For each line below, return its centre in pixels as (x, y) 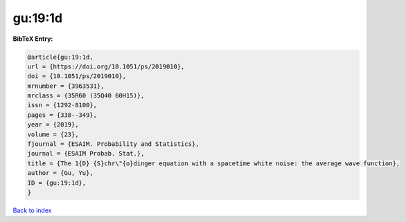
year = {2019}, (53, 125)
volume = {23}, (53, 134)
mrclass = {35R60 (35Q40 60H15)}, (86, 96)
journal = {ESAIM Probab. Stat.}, (86, 154)
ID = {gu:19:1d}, (57, 183)
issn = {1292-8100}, (62, 105)
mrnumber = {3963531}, (66, 86)
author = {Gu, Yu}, (60, 173)
